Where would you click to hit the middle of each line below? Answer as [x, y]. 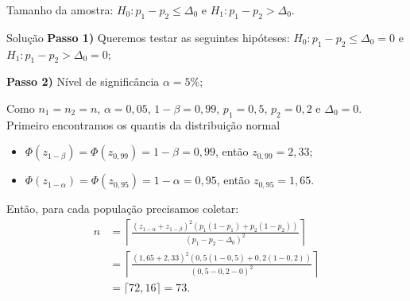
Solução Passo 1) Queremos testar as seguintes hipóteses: [148, 37]
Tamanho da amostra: [60, 10]
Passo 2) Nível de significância [83, 81]
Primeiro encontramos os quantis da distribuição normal [143, 124]
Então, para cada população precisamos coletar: [123, 208]
